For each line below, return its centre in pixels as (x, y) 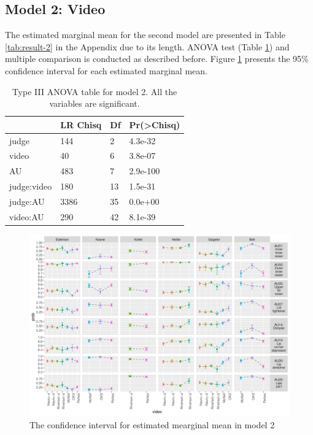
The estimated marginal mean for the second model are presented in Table (145, 35)
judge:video (31, 186)
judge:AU (27, 201)
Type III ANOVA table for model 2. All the (95, 91)
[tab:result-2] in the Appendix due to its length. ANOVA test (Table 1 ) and (147, 46)
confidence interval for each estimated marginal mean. (106, 70)
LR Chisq (81, 124)
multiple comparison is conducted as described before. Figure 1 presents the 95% (157, 59)
